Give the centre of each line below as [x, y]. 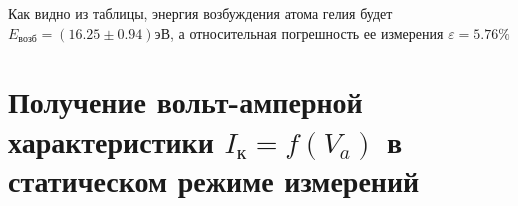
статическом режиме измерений [214, 179]
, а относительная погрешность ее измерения [306, 32]
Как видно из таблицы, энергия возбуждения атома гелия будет [200, 13]
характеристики [111, 140]
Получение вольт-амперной [185, 101]
